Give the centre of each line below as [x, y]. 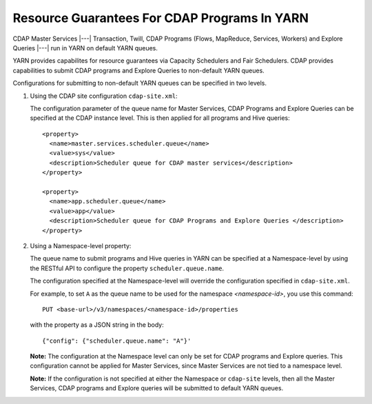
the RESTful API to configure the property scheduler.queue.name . [127, 268]
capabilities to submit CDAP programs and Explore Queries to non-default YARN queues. [138, 70]
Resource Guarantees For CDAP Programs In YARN [161, 18]
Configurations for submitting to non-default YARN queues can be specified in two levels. [139, 83]
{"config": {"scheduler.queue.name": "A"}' [117, 341]
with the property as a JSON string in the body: [97, 325]
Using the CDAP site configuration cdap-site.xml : [104, 96]
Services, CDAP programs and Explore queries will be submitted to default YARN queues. [157, 388]
